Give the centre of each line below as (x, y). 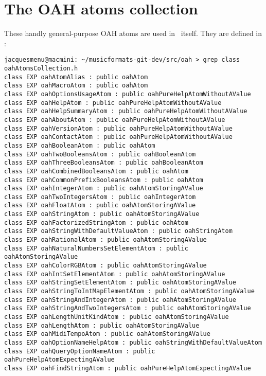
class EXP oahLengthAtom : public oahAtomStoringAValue (102, 325)
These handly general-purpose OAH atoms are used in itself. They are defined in (133, 33)
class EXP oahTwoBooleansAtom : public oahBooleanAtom (100, 154)
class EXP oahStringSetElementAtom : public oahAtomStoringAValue (120, 283)
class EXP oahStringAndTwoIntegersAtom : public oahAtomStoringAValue (128, 308)
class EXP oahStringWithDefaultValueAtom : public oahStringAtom (118, 231)
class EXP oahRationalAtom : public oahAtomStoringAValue (105, 240)
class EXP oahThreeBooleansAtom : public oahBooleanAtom (104, 163)
